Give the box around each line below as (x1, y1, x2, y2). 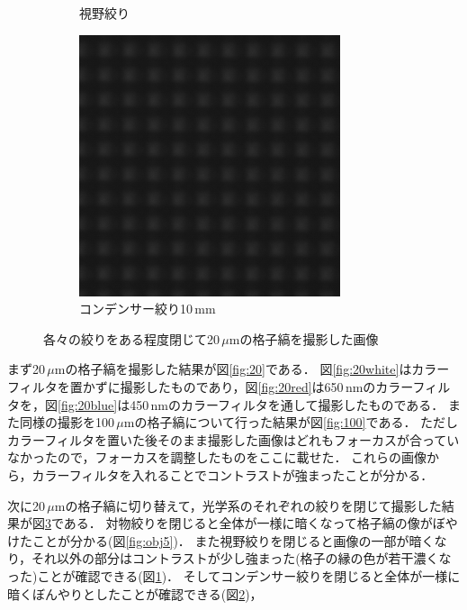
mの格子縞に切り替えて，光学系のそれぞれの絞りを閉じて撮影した (54, 496, 442, 514)
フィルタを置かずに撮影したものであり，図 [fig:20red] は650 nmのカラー (7, 377, 413, 396)
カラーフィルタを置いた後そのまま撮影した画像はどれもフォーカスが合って (7, 430, 447, 449)
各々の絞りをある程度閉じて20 (43, 329, 220, 348)
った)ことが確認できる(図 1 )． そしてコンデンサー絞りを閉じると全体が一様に (7, 566, 461, 585)
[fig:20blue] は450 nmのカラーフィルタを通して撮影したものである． (58, 395, 445, 414)
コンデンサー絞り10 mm (79, 299, 216, 318)
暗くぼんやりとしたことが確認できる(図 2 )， (7, 584, 263, 603)
